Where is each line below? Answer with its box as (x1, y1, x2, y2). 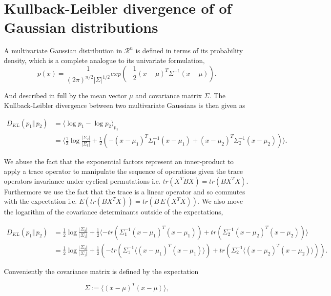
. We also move (198, 196, 243, 206)
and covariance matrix (135, 90, 202, 101)
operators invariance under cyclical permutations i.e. (4, 175, 161, 186)
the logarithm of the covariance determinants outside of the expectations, (4, 207, 223, 217)
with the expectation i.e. (4, 196, 77, 206)
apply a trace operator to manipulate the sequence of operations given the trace (4, 166, 243, 176)
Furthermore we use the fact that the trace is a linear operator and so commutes (4, 186, 245, 196)
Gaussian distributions (4, 17, 158, 37)
